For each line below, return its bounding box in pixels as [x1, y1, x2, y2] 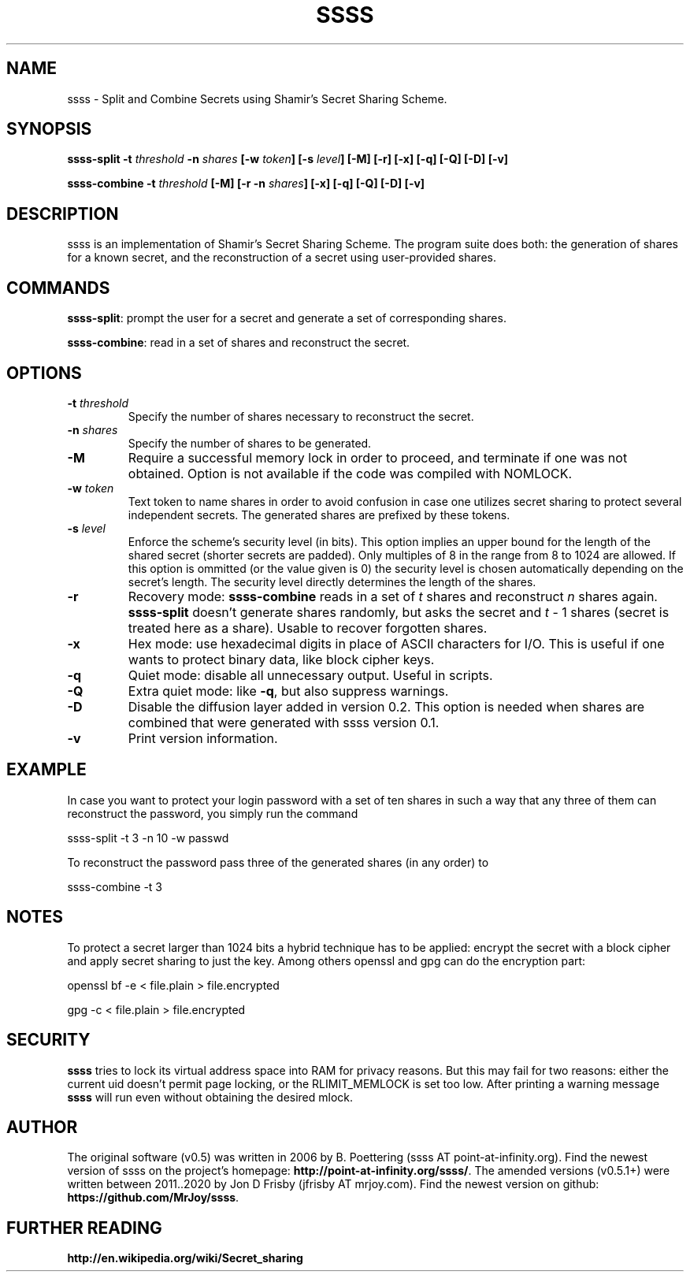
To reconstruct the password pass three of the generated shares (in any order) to [67, 855, 489, 869]
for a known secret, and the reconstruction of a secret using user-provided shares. [67, 251, 496, 265]
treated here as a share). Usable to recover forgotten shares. [128, 619, 488, 636]
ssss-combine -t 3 [67, 879, 162, 893]
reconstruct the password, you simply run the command [67, 806, 358, 820]
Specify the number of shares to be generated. [128, 436, 372, 450]
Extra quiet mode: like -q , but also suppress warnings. [128, 682, 449, 699]
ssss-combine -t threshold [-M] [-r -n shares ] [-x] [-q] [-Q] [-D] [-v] [67, 176, 425, 191]
